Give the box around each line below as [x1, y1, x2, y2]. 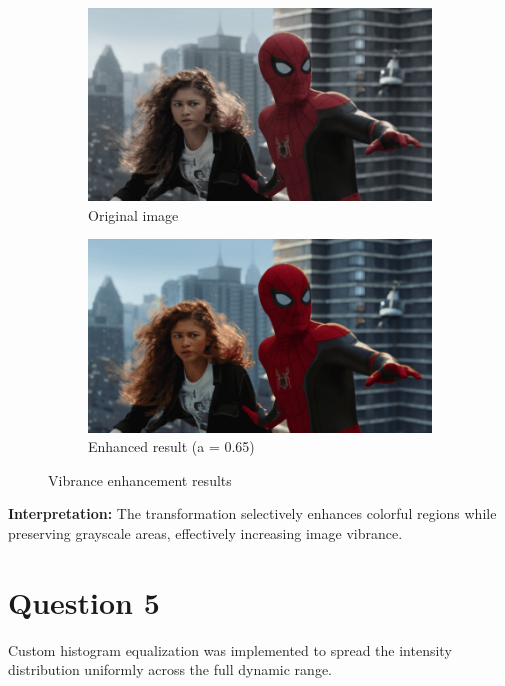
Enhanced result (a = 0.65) [88, 436, 255, 457]
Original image [88, 204, 179, 225]
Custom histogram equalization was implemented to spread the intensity [8, 639, 452, 660]
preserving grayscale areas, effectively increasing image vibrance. [8, 522, 403, 543]
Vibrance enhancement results [48, 469, 232, 490]
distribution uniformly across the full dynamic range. [8, 659, 333, 680]
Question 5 [8, 581, 160, 622]
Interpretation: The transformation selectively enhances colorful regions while [8, 503, 497, 524]
